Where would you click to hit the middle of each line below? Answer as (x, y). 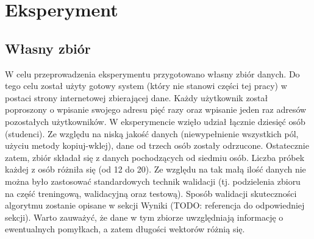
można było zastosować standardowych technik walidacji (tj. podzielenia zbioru (153, 181)
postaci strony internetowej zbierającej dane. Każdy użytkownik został (137, 97)
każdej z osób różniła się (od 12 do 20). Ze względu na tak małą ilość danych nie (155, 169)
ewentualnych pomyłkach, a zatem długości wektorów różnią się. (125, 229)
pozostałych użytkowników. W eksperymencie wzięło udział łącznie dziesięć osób (155, 121)
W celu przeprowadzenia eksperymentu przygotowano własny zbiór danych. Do (152, 73)
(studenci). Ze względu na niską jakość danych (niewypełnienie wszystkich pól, (152, 133)
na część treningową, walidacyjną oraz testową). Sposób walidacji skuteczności (151, 193)
